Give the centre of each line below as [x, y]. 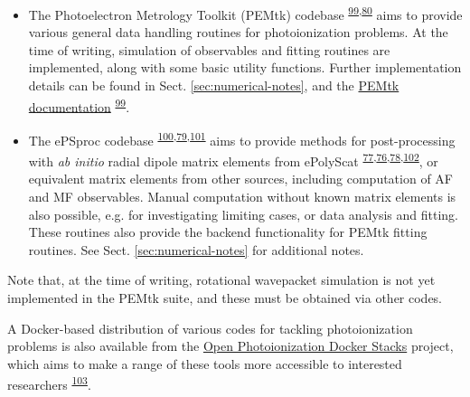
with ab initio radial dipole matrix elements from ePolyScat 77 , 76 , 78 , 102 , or [233, 160]
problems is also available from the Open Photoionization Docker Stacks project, [230, 346]
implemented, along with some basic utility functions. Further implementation [245, 67]
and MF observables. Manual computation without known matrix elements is [242, 196]
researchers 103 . [49, 383]
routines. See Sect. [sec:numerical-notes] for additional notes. [196, 249]
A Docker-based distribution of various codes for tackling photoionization [210, 328]
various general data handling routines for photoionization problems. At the [238, 32]
